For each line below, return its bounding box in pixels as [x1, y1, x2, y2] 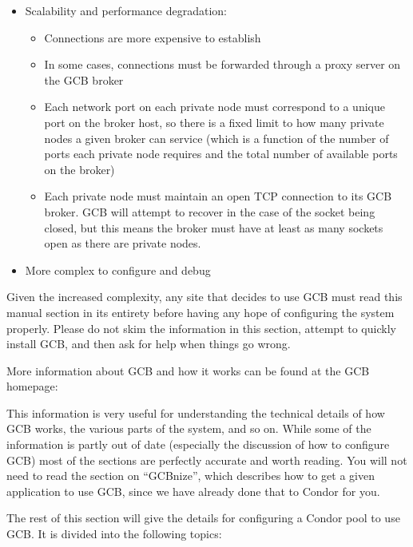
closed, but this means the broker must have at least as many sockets [44, 219, 383, 236]
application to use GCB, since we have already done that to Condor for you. [6, 482, 380, 499]
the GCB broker [44, 71, 124, 88]
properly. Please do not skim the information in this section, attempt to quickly [6, 319, 396, 336]
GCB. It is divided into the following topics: [6, 525, 222, 542]
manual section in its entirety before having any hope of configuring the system [6, 303, 395, 320]
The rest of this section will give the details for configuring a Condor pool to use [6, 509, 400, 526]
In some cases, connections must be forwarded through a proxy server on [44, 56, 401, 73]
